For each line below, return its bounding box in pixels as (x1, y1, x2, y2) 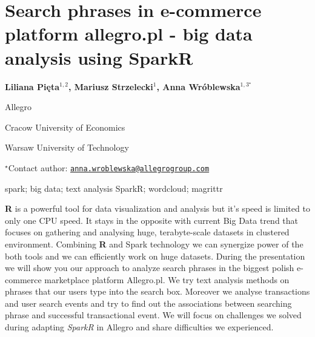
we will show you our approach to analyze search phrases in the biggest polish (5, 261, 294, 274)
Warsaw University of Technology (5, 141, 129, 154)
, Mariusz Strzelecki (68, 80, 153, 93)
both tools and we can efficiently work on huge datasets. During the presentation (5, 249, 305, 262)
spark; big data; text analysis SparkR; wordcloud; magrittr (5, 182, 223, 194)
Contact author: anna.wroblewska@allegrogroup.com (8, 161, 210, 174)
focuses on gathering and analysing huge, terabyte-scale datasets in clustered (5, 226, 290, 238)
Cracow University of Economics (5, 120, 125, 133)
